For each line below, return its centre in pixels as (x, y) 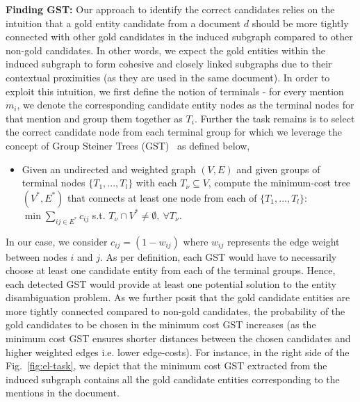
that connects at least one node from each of (162, 197)
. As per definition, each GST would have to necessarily (218, 256)
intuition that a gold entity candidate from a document (123, 23)
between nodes (36, 256)
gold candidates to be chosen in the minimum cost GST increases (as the (161, 324)
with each (156, 183)
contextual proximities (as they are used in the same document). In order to (168, 77)
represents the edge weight (283, 241)
